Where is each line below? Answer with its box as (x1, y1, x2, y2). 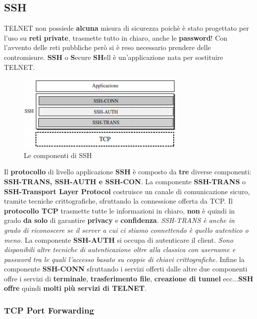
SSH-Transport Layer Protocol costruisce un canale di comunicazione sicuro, (4, 186, 250, 196)
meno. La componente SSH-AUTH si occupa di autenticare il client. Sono (4, 234, 233, 245)
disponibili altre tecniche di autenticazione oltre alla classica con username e (4, 244, 236, 255)
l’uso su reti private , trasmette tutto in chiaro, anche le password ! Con (4, 32, 228, 43)
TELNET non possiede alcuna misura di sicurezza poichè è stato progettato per (4, 23, 249, 33)
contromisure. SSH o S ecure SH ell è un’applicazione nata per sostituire (4, 52, 223, 62)
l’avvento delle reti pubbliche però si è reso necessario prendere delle (4, 42, 211, 53)
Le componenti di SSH (24, 150, 92, 160)
